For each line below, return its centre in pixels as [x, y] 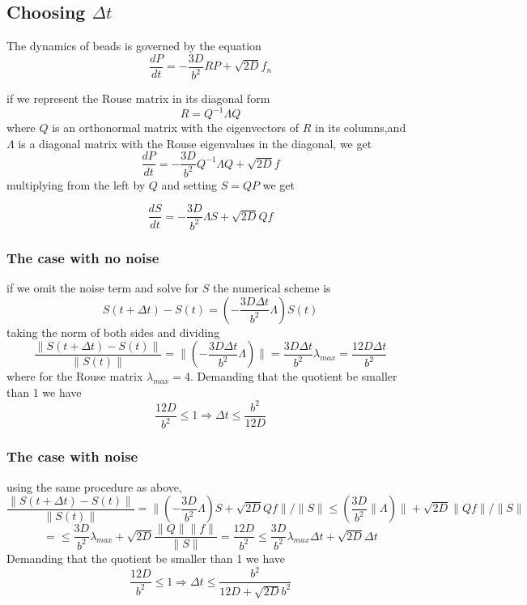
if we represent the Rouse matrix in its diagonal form [138, 98]
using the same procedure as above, [94, 486]
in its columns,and [361, 128]
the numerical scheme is [272, 288]
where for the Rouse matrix [75, 376]
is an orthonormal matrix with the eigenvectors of [176, 128]
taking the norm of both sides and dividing [113, 332]
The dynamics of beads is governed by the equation [134, 46]
